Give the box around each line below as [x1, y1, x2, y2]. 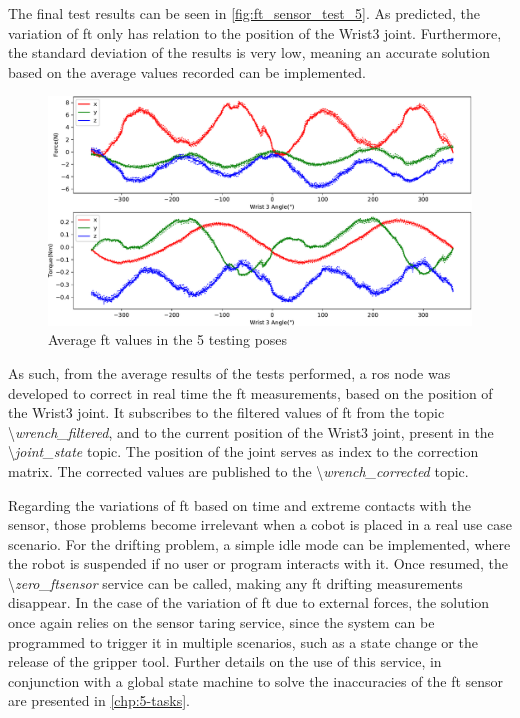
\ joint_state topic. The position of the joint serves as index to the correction [8, 441, 479, 462]
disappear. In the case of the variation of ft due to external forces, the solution [8, 592, 490, 613]
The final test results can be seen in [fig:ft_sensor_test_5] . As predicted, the [8, 3, 481, 23]
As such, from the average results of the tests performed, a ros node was [8, 362, 451, 383]
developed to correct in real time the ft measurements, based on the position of [8, 382, 493, 403]
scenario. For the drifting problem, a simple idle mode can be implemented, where [8, 533, 511, 554]
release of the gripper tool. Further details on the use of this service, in [8, 651, 442, 672]
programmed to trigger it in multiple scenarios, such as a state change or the [8, 631, 478, 652]
